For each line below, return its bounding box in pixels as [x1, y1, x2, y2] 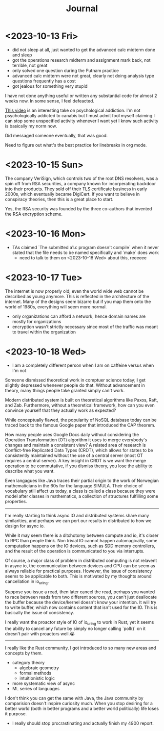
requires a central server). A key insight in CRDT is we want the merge [5, 457, 146, 463]
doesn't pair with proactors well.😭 [5, 631, 75, 637]
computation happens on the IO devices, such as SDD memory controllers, [5, 543, 155, 549]
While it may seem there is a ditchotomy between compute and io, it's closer [5, 532, 159, 538]
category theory [12, 660, 45, 666]
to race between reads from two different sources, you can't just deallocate [5, 594, 157, 600]
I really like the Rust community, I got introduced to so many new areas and [5, 645, 156, 651]
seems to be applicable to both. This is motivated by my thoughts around [5, 573, 152, 579]
